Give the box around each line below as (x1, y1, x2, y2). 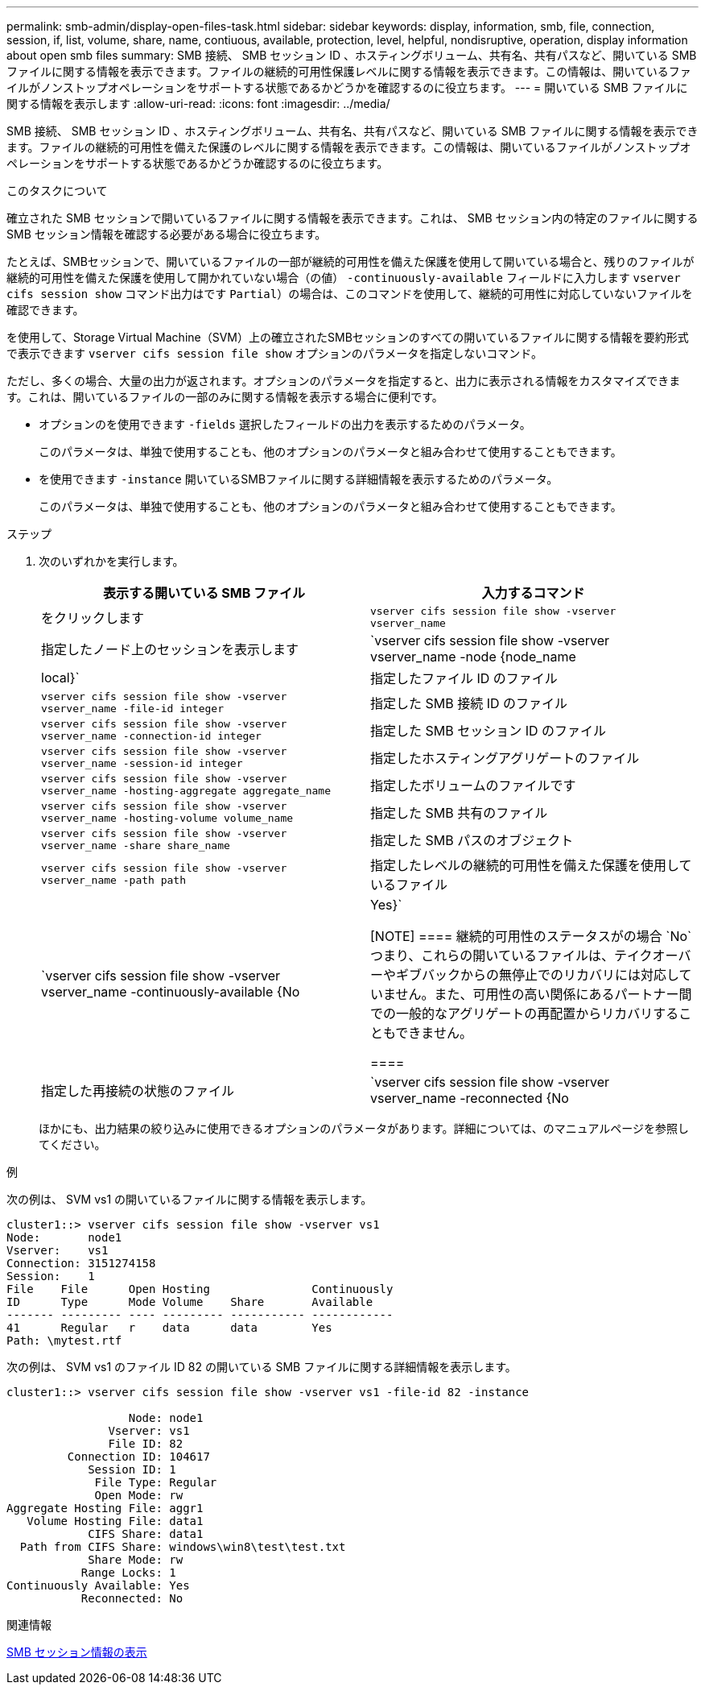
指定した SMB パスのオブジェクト (370, 832, 574, 848)
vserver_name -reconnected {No (370, 1090, 569, 1106)
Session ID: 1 (88, 1463, 176, 1476)
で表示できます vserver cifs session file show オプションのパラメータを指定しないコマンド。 (6, 346, 543, 360)
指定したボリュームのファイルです (370, 777, 576, 794)
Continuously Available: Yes (6, 1579, 190, 1592)
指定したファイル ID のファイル (370, 670, 558, 686)
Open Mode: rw (94, 1489, 183, 1502)
